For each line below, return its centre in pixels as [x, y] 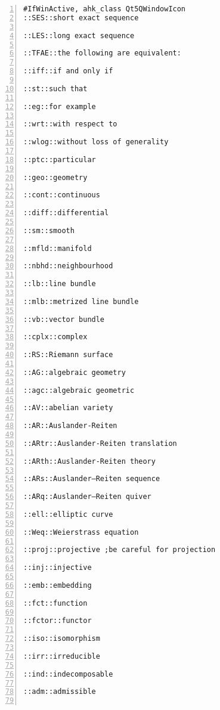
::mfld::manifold [58, 248]
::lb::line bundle [60, 284]
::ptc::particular [60, 159]
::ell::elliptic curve [68, 514]
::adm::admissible [60, 692]
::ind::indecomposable [68, 674]
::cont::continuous [62, 195]
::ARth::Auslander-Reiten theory [89, 461]
